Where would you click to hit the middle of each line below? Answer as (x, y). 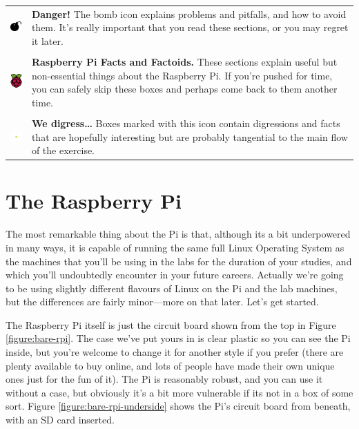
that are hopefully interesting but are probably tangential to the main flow (190, 136)
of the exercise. (63, 150)
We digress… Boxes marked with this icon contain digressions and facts (186, 123)
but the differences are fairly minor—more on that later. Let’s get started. (162, 302)
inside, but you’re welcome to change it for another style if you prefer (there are (175, 352)
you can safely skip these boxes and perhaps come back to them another (184, 89)
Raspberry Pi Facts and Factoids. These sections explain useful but (184, 62)
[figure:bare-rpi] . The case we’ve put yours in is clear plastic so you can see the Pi (178, 338)
